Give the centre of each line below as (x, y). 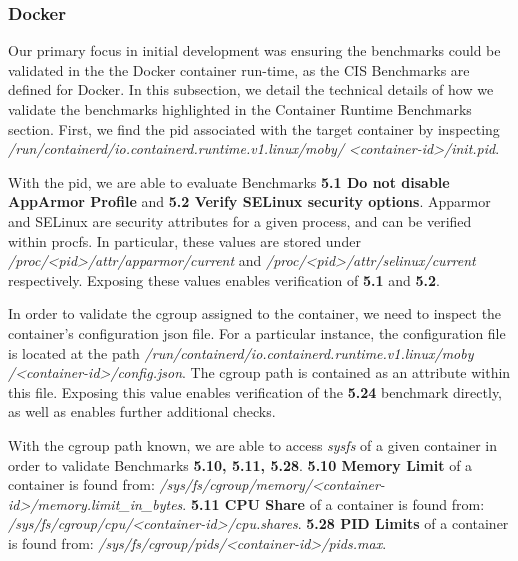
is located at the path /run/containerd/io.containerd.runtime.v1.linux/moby (241, 352)
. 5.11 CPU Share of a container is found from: (333, 503)
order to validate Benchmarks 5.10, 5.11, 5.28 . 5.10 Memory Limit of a (240, 464)
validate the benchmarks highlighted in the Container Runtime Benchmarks (240, 109)
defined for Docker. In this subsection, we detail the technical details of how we (251, 89)
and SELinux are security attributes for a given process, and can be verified (240, 220)
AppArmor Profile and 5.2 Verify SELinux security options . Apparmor (249, 201)
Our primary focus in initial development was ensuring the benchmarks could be (254, 50)
